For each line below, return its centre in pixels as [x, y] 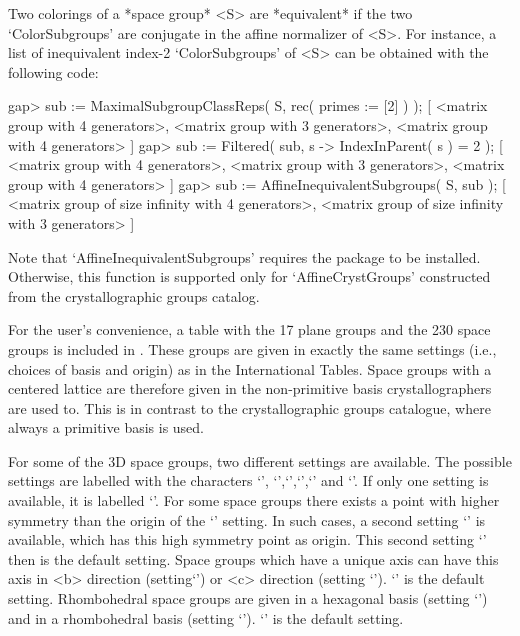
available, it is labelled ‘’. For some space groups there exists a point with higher [254, 500]
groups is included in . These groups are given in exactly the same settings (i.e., [252, 348]
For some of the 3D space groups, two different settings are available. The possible [260, 460]
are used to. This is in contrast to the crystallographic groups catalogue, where [249, 407]
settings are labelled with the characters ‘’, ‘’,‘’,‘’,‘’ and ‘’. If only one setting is [248, 480]
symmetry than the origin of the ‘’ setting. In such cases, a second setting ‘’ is [247, 519]
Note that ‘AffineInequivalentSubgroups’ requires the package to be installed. [244, 256]
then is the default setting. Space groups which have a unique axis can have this [253, 558]
